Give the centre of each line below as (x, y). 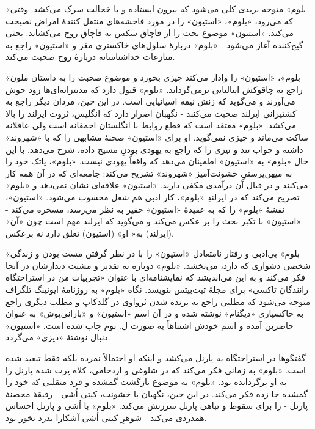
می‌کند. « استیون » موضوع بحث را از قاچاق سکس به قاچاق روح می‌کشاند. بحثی (150, 33)
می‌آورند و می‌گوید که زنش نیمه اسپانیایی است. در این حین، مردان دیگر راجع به (150, 101)
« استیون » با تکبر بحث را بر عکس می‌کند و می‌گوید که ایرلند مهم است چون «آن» (154, 221)
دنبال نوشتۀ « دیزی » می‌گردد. (58, 337)
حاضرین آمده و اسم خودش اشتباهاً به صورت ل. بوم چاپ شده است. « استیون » (150, 325)
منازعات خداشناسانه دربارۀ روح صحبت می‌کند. (90, 57)
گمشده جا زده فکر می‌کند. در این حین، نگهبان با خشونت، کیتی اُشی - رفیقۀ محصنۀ (157, 393)
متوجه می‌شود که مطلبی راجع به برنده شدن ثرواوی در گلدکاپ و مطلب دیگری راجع (158, 301)
